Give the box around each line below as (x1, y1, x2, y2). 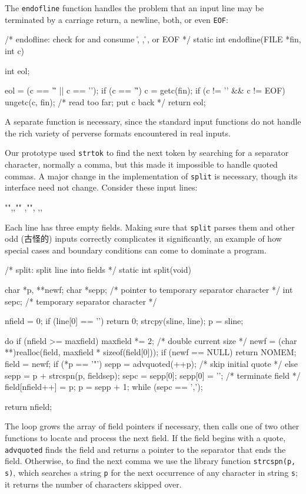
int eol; (5, 64, 30, 76)
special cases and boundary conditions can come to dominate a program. (5, 243, 267, 256)
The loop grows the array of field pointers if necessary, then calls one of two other (5, 420, 300, 432)
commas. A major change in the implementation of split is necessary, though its (5, 169, 298, 182)
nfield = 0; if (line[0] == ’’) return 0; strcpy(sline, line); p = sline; (5, 315, 244, 327)
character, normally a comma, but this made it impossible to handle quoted (5, 158, 278, 171)
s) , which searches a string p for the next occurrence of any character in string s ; (5, 466, 298, 478)
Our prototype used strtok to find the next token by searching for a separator (5, 146, 289, 159)
